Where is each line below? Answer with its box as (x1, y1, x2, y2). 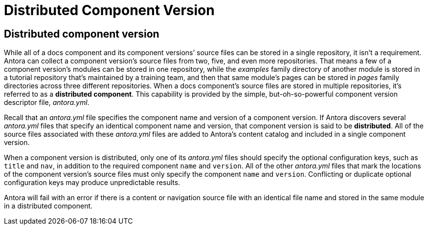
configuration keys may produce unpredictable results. (4, 178, 180, 187)
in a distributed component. (4, 202, 93, 210)
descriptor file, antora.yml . (4, 98, 90, 107)
